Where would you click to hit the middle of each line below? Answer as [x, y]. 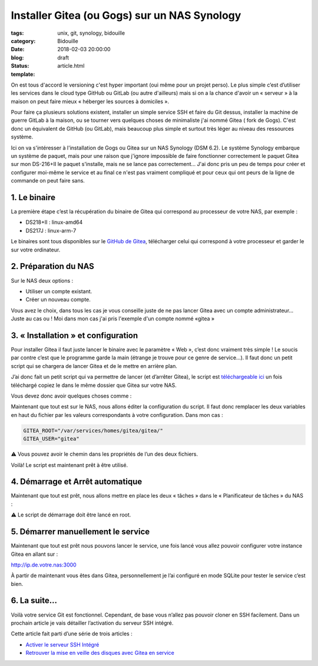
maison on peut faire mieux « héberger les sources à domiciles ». [90, 101]
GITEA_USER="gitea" [51, 439]
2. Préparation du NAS [52, 266]
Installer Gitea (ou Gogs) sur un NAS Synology [126, 15]
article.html [71, 66]
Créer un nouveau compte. [58, 300]
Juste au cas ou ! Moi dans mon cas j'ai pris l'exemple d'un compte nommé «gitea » [113, 319]
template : [23, 74]
